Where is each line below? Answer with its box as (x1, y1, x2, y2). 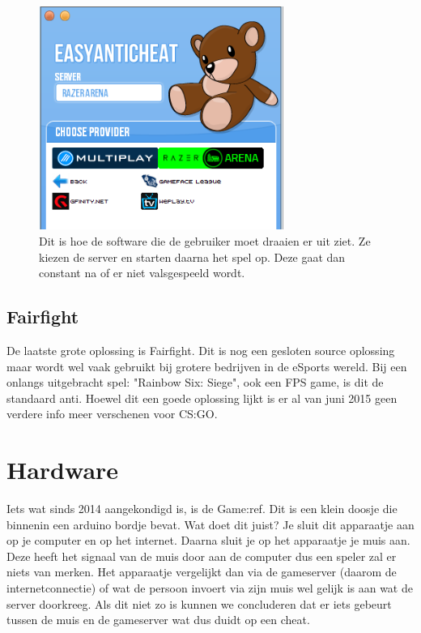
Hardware (6, 453, 119, 486)
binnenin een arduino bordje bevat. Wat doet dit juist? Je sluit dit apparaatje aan (6, 515, 415, 532)
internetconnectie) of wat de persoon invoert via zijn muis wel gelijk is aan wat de (6, 579, 413, 596)
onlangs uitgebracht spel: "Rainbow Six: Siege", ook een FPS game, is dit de (6, 374, 384, 391)
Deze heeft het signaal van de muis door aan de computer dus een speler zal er (6, 547, 397, 564)
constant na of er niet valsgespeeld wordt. (39, 264, 245, 281)
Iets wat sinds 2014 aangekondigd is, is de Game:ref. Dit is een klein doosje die (6, 500, 398, 517)
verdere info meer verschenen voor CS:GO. (6, 405, 218, 422)
